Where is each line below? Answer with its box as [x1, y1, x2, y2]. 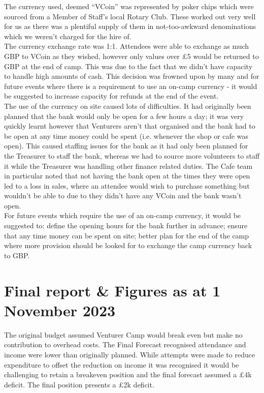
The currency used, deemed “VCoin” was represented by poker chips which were [4, 1, 254, 11]
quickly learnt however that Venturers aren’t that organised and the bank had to [4, 120, 255, 131]
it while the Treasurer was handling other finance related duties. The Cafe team [4, 160, 253, 171]
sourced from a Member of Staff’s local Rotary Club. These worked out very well [4, 11, 256, 21]
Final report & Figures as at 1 [4, 280, 221, 300]
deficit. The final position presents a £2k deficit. [4, 379, 154, 389]
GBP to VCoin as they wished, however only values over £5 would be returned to [4, 50, 259, 61]
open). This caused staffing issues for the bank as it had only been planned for [4, 140, 248, 151]
